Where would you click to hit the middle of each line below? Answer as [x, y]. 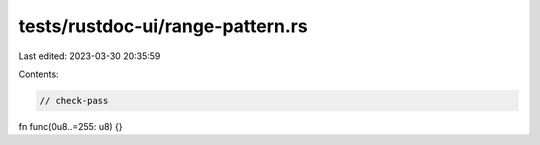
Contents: [38, 74]
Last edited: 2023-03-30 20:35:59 [89, 56]
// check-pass [74, 100]
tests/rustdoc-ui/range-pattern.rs [163, 26]
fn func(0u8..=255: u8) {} [71, 126]
